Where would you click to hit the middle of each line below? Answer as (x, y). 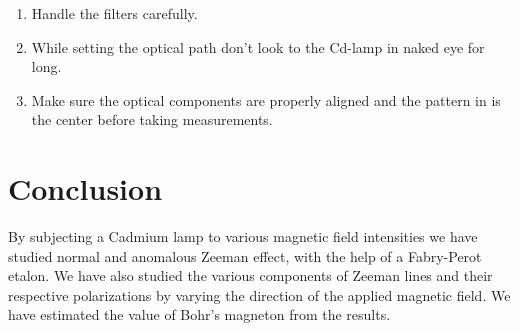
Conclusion (85, 188)
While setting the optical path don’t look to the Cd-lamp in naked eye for (258, 46)
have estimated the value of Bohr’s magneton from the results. (199, 314)
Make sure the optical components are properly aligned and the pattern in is (266, 99)
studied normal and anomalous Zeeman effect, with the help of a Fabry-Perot (245, 255)
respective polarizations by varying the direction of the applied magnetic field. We (259, 294)
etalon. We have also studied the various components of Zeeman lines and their (250, 275)
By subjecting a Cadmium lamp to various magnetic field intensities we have (243, 236)
